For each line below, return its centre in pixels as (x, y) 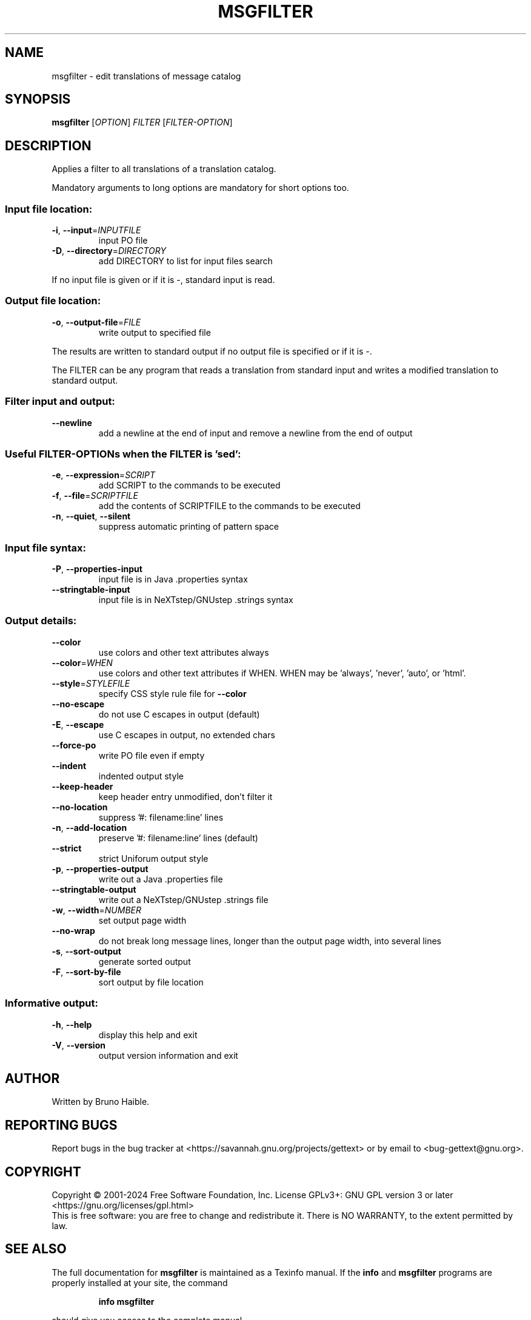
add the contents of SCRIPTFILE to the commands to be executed (229, 506)
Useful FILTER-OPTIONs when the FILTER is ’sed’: (123, 454)
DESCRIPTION (48, 145)
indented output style (141, 776)
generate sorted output (145, 961)
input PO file (123, 241)
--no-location (80, 807)
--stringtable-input (91, 590)
